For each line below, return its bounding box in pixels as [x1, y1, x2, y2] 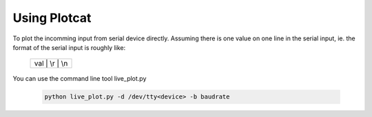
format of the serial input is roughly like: [12, 43, 126, 51]
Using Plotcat [12, 10, 92, 25]
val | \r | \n [34, 59, 68, 68]
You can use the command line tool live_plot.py [12, 75, 147, 83]
